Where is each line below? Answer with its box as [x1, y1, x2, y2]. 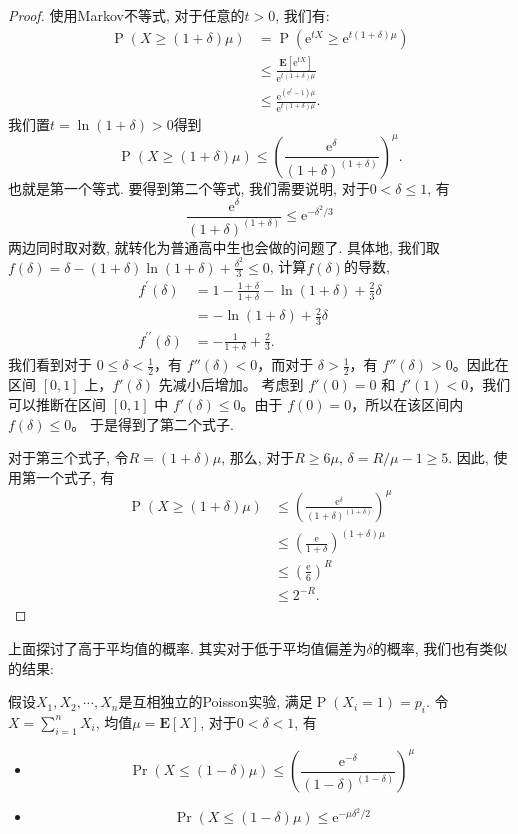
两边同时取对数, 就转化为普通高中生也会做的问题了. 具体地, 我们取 [8, 236, 440, 257]
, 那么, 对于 [221, 447, 295, 468]
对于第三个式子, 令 [8, 447, 129, 468]
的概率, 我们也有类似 [372, 637, 508, 658]
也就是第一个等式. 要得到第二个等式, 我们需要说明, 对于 [8, 177, 370, 198]
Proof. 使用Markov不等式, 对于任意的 [8, 5, 245, 25]
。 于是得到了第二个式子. [71, 413, 234, 434]
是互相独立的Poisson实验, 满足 [118, 691, 313, 712]
